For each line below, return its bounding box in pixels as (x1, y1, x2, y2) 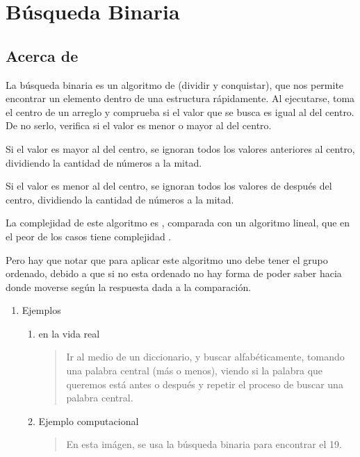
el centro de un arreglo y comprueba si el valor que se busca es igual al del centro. (6, 104, 354, 119)
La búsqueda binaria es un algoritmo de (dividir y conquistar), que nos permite (6, 77, 344, 92)
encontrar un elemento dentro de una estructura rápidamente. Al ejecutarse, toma (6, 91, 355, 106)
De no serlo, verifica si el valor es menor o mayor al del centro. (6, 118, 272, 133)
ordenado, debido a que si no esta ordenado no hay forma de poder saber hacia (6, 266, 342, 281)
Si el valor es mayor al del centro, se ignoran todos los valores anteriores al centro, (6, 141, 355, 156)
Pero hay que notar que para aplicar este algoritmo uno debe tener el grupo (6, 252, 328, 267)
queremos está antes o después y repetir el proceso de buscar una (66, 376, 343, 391)
